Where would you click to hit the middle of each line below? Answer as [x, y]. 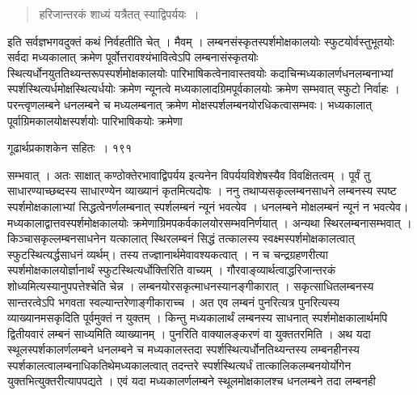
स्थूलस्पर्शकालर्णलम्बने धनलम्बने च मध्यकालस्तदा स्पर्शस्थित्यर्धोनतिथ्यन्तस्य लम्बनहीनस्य [183, 349]
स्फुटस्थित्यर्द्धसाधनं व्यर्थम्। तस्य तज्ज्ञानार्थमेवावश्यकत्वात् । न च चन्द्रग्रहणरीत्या [168, 254]
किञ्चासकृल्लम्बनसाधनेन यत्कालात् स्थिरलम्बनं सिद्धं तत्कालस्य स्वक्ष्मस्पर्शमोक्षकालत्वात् [181, 238]
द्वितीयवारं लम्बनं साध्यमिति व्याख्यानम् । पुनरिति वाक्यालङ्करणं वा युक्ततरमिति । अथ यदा [189, 333]
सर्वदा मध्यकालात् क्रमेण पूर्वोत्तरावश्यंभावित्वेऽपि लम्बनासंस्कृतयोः [133, 57]
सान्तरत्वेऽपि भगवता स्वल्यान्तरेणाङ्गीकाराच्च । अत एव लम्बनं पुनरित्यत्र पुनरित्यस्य [174, 302]
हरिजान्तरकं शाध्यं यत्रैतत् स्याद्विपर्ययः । [119, 14]
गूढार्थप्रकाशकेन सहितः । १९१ [69, 148]
